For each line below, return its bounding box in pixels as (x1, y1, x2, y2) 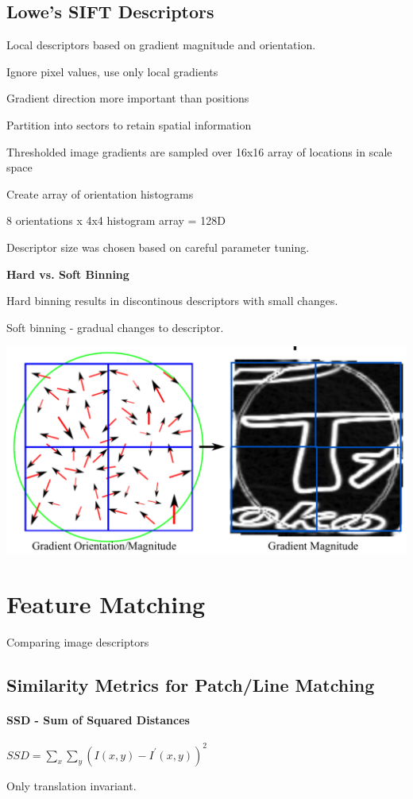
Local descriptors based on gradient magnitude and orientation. (6, 37, 316, 53)
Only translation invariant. (6, 777, 137, 793)
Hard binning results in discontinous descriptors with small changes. (6, 292, 338, 309)
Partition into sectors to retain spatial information (6, 116, 252, 133)
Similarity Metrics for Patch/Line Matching (6, 672, 375, 697)
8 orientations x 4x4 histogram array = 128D (6, 212, 226, 229)
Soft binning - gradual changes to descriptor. (6, 318, 224, 335)
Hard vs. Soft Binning (6, 265, 129, 282)
